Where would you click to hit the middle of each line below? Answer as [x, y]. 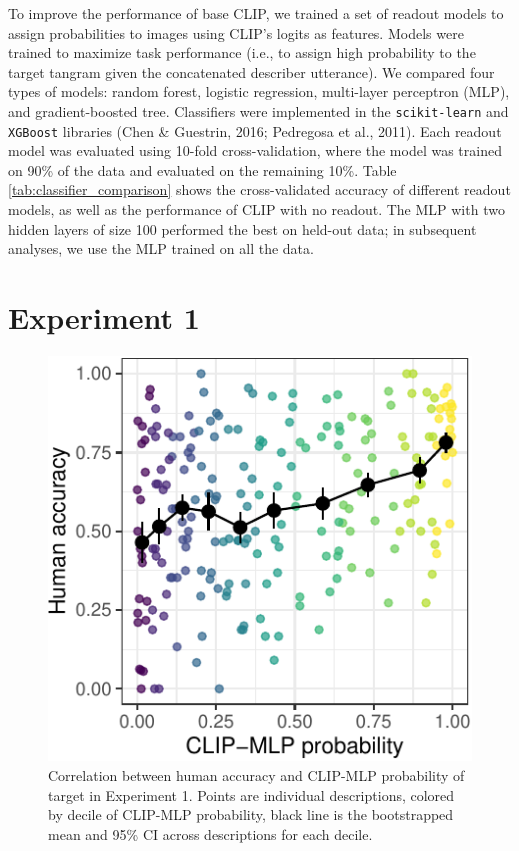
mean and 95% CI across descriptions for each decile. [210, 833]
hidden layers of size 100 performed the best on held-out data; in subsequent [242, 228]
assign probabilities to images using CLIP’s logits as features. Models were [236, 32]
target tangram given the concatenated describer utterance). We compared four [251, 71]
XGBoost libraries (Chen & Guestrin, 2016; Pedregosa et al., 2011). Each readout [255, 130]
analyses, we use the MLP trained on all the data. [161, 248]
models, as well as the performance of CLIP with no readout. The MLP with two [256, 209]
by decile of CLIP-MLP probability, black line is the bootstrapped [251, 814]
